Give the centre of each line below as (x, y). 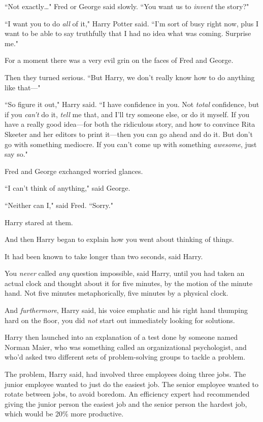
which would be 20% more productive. (64, 414)
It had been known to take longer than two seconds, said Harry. (104, 256)
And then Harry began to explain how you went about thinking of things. (119, 239)
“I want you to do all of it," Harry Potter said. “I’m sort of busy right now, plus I (132, 23)
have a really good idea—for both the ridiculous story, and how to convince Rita (130, 124)
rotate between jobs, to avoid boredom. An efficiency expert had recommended (127, 394)
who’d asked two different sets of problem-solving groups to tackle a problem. (125, 357)
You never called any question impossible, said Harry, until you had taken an (125, 273)
